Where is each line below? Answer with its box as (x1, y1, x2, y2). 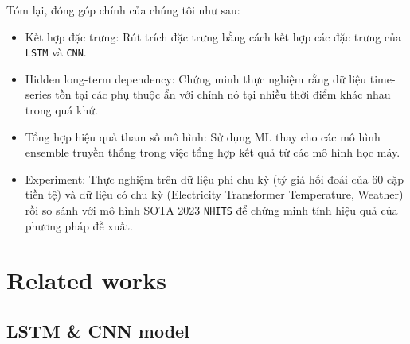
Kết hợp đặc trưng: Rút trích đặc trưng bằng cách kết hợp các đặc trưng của (25, 28, 401, 44)
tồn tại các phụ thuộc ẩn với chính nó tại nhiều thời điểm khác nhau (55, 86, 391, 102)
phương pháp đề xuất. (25, 217, 133, 234)
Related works (6, 264, 166, 296)
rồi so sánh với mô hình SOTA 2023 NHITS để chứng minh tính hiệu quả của (25, 202, 398, 218)
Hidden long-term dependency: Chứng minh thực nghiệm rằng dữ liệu (25, 70, 367, 87)
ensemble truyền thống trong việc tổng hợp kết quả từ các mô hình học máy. (25, 144, 400, 160)
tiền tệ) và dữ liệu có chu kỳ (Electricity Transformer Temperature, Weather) (25, 186, 404, 203)
